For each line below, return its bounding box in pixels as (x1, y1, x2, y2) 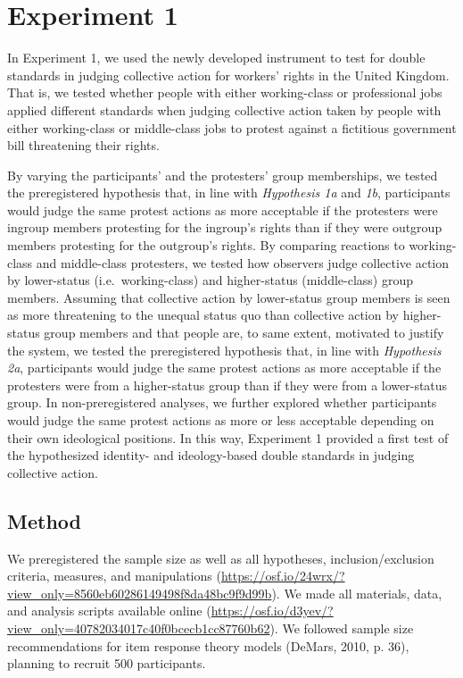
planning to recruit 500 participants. (7, 654, 206, 673)
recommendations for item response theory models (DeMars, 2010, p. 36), (7, 636, 409, 655)
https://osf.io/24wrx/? (220, 566, 345, 585)
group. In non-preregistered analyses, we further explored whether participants (7, 393, 437, 412)
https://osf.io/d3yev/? (211, 601, 334, 620)
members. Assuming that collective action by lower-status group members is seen (7, 288, 451, 306)
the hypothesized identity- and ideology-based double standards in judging (7, 446, 415, 465)
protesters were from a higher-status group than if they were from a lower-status (7, 375, 448, 394)
